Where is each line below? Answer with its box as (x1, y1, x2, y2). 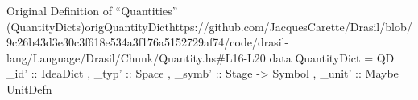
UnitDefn (6, 80, 52, 97)
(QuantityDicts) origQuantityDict (6, 18, 169, 34)
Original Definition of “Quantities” (6, 2, 178, 18)
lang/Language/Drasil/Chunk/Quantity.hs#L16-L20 (6, 49, 266, 66)
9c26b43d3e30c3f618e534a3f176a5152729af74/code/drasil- (6, 34, 289, 50)
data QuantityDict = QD (269, 49, 395, 66)
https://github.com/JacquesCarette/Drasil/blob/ (169, 18, 412, 34)
